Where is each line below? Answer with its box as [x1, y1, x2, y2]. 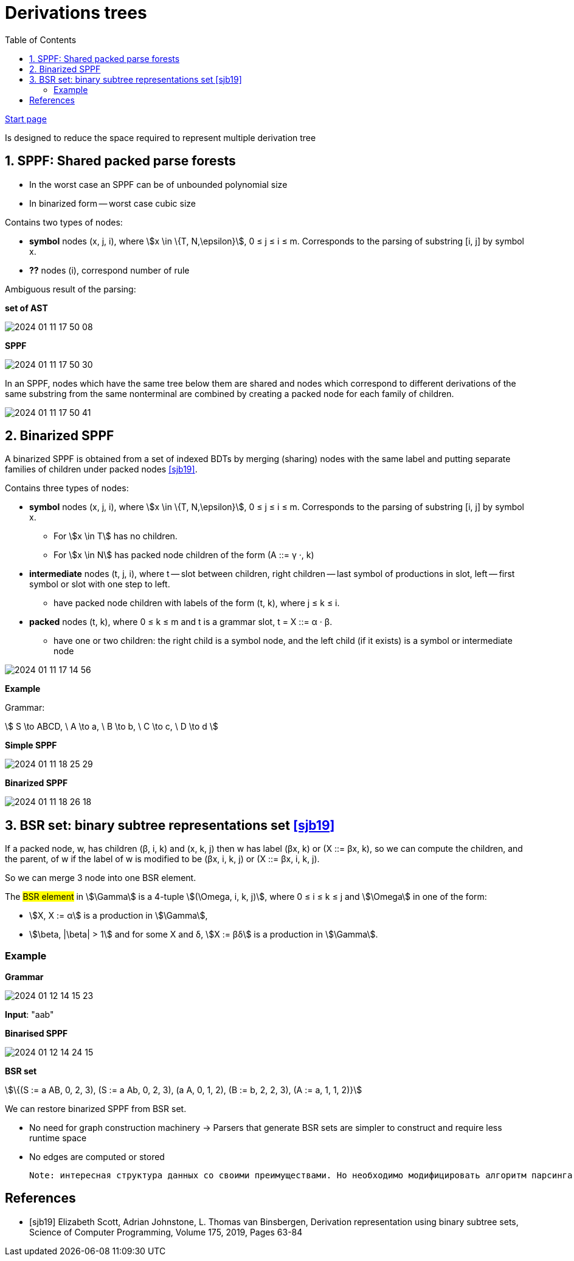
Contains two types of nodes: [5, 216, 123, 227]
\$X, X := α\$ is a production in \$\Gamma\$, [29, 910, 208, 921]
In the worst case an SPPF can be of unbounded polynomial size [29, 179, 288, 190]
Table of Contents [5, 34, 77, 45]
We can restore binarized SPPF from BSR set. [5, 1104, 187, 1114]
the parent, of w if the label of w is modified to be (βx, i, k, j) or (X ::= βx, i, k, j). [5, 854, 320, 865]
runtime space [29, 1133, 87, 1144]
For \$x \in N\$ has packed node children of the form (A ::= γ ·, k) [54, 550, 314, 561]
